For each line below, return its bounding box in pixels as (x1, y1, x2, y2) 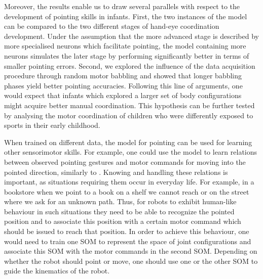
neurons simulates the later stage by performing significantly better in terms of (4, 50, 249, 61)
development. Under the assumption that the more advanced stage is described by (4, 30, 259, 41)
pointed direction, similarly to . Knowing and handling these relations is (4, 166, 228, 177)
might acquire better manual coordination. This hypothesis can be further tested (4, 100, 255, 110)
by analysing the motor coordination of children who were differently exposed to (4, 110, 253, 120)
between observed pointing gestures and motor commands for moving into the (4, 156, 246, 167)
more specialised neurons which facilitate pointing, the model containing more (4, 40, 246, 51)
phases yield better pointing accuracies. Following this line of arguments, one (4, 80, 243, 90)
